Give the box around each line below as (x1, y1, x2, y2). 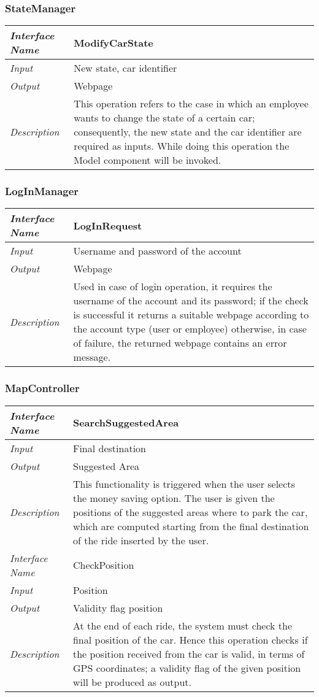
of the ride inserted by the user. (72, 533, 209, 547)
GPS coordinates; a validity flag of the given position (72, 660, 301, 675)
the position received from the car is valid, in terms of (72, 646, 305, 661)
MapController (5, 380, 80, 396)
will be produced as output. (72, 674, 192, 689)
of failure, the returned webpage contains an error (73, 336, 287, 350)
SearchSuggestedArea (72, 415, 179, 430)
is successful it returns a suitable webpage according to (73, 307, 309, 322)
